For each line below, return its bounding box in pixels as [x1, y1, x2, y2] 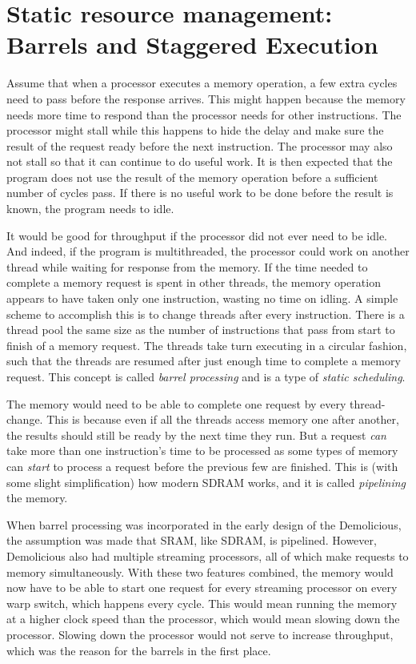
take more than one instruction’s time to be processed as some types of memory [6, 442, 398, 459]
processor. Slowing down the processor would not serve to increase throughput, [6, 626, 394, 642]
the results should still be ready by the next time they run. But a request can [6, 426, 386, 443]
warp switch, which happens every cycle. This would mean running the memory [6, 594, 398, 611]
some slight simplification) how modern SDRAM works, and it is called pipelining [6, 473, 406, 490]
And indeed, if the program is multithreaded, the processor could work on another [6, 243, 410, 260]
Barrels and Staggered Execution [6, 28, 378, 61]
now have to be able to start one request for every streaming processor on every [6, 579, 398, 596]
